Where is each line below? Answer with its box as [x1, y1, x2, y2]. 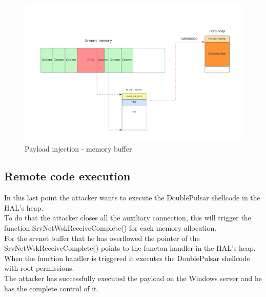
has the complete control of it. [4, 283, 99, 293]
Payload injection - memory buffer [25, 143, 132, 154]
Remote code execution [4, 168, 131, 184]
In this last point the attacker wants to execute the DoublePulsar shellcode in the [4, 192, 260, 203]
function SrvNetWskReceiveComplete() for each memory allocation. [4, 222, 217, 233]
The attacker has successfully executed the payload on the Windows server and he [4, 273, 262, 284]
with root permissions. [4, 263, 74, 273]
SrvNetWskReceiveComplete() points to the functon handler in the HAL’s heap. [4, 243, 256, 253]
